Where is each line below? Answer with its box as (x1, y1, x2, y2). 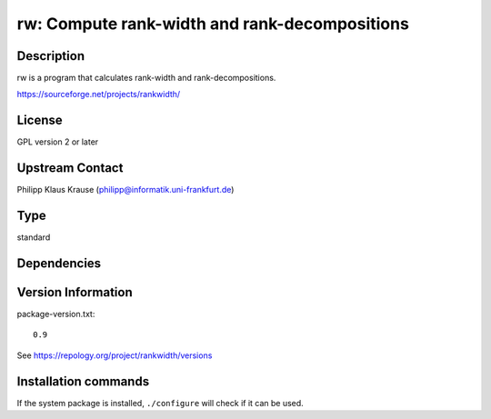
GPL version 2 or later (16, 136, 99, 147)
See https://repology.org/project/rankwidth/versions (16, 350, 213, 361)
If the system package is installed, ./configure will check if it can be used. (16, 397, 304, 408)
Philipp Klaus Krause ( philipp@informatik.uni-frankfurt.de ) (16, 185, 235, 195)
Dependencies (16, 255, 102, 271)
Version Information (16, 284, 133, 300)
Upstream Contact (16, 160, 124, 176)
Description (16, 48, 85, 64)
